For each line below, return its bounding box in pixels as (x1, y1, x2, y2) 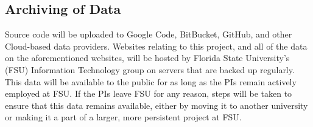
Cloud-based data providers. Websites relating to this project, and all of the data (5, 39, 308, 52)
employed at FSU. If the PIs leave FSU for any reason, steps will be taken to (5, 87, 292, 100)
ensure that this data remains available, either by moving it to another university (5, 99, 308, 111)
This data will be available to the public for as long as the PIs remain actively (5, 75, 297, 88)
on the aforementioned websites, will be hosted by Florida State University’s (5, 51, 290, 64)
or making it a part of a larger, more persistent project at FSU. (5, 111, 242, 123)
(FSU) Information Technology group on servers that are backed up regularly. (5, 63, 295, 76)
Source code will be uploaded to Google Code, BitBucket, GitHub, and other (5, 28, 292, 41)
